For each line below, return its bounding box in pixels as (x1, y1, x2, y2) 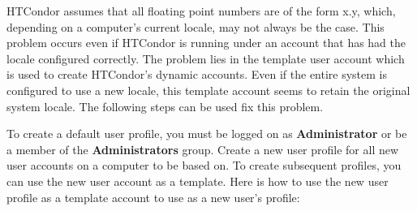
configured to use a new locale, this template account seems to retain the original (6, 81, 411, 98)
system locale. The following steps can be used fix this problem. (6, 97, 324, 114)
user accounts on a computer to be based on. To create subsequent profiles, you (6, 157, 402, 174)
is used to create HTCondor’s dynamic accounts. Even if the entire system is (6, 66, 388, 83)
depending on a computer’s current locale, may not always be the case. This (6, 18, 385, 35)
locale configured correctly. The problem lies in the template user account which (6, 50, 405, 67)
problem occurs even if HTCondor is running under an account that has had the (6, 34, 406, 51)
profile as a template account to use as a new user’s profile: (6, 188, 300, 205)
